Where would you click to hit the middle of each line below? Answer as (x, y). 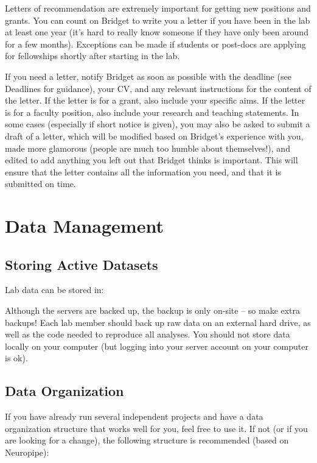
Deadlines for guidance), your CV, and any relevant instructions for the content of (158, 88)
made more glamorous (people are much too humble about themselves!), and (148, 148)
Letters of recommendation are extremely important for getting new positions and (158, 8)
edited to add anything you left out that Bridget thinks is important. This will (152, 160)
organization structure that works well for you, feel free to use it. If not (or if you (156, 428)
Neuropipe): (27, 452)
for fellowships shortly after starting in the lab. (92, 56)
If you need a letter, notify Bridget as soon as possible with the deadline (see (148, 76)
